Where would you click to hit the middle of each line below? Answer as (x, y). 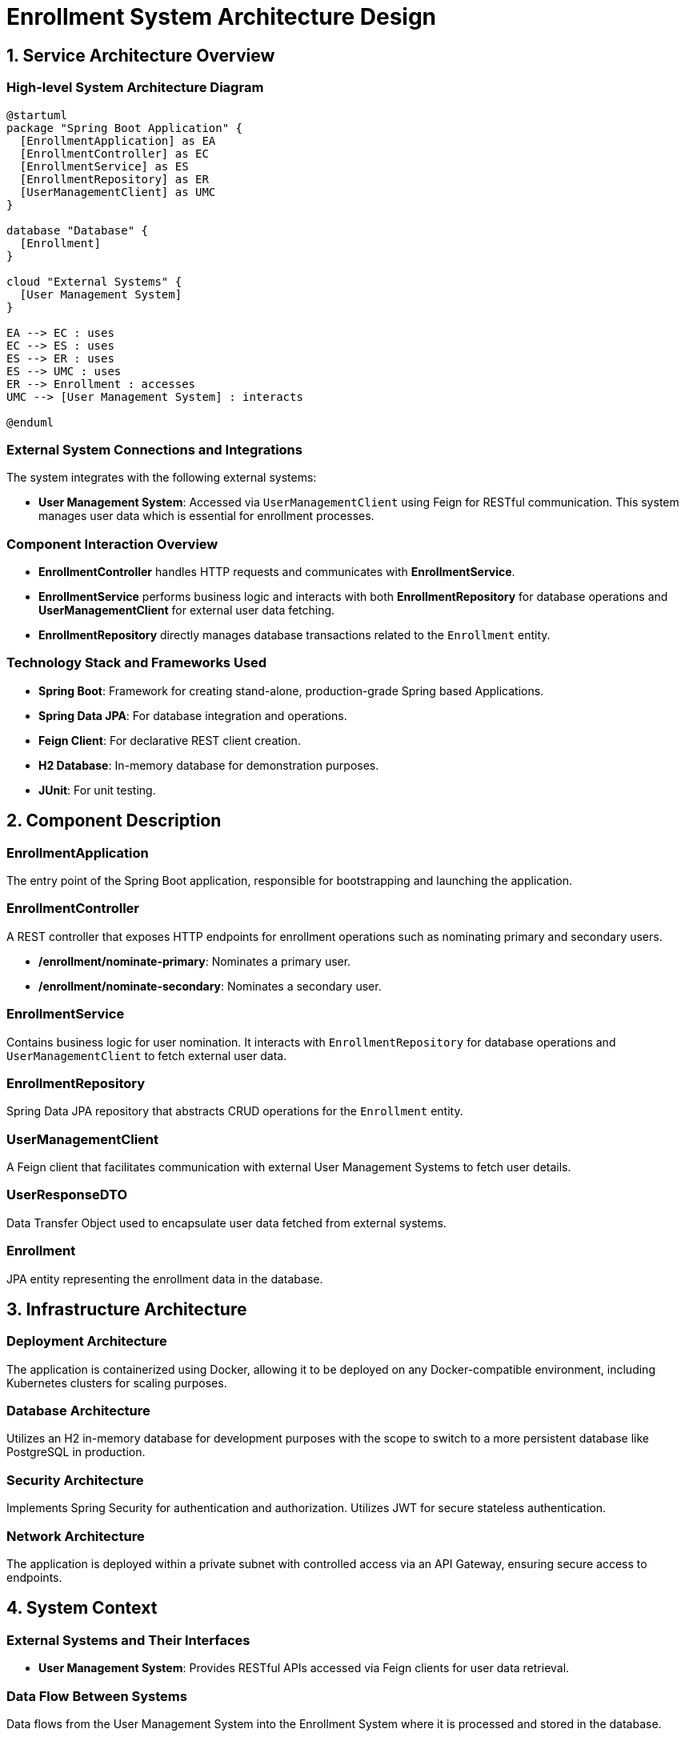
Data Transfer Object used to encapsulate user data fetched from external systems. (226, 1223)
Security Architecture (75, 1480)
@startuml (37, 115)
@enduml (30, 422)
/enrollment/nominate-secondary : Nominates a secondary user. (210, 986)
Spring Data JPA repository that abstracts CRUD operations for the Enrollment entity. (235, 1111)
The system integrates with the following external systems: (162, 478)
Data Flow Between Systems (97, 1696)
